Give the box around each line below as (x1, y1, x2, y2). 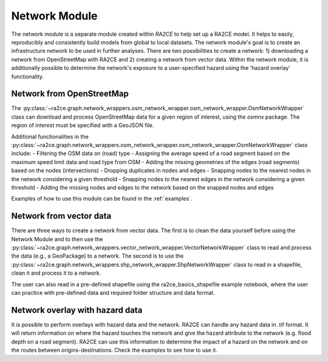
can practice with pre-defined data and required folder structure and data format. (11, 289, 215, 296)
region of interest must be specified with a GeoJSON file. (11, 122, 154, 129)
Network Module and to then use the (11, 235, 103, 242)
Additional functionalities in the (11, 132, 89, 140)
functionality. (11, 73, 44, 80)
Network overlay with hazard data (11, 304, 143, 315)
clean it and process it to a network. (11, 269, 101, 277)
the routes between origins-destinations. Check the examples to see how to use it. (11, 346, 218, 354)
